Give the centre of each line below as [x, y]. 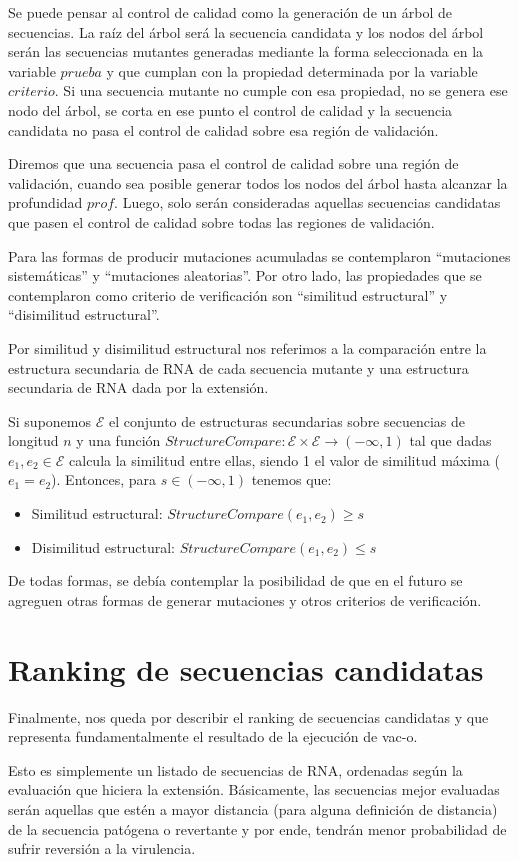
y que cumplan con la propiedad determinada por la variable [292, 70]
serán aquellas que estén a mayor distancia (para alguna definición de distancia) [253, 808]
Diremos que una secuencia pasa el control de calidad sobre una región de [233, 163]
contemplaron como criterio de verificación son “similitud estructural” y [228, 294]
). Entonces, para [104, 479]
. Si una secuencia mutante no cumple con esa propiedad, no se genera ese [281, 90]
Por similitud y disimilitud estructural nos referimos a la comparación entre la [247, 347]
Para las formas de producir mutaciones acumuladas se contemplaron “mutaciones [259, 255]
